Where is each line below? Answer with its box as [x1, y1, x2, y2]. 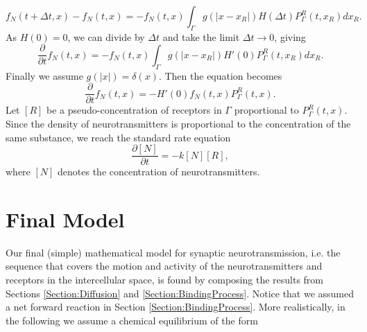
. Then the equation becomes [158, 68, 282, 82]
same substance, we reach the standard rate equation [6, 130, 231, 144]
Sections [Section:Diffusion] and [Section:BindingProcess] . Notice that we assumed [6, 286, 355, 300]
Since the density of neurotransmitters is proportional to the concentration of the [6, 116, 351, 130]
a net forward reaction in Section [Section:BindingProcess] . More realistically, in [6, 299, 345, 314]
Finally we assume [6, 68, 83, 82]
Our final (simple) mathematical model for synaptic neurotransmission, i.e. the [6, 245, 341, 259]
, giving [274, 29, 306, 44]
